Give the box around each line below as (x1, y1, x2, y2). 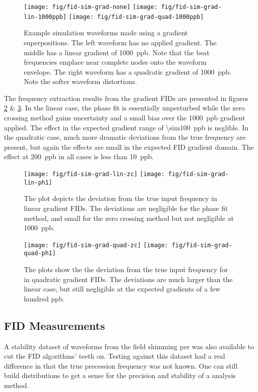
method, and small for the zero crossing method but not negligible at (24, 212, 234, 223)
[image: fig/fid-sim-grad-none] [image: (24, 3, 158, 10)
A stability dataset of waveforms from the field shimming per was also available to (4, 341, 254, 351)
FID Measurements (4, 317, 105, 333)
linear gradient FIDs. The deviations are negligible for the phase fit (24, 202, 228, 213)
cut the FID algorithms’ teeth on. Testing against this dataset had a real (4, 351, 225, 361)
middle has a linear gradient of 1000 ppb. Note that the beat (24, 47, 210, 57)
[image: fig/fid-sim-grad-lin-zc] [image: (24, 171, 165, 178)
